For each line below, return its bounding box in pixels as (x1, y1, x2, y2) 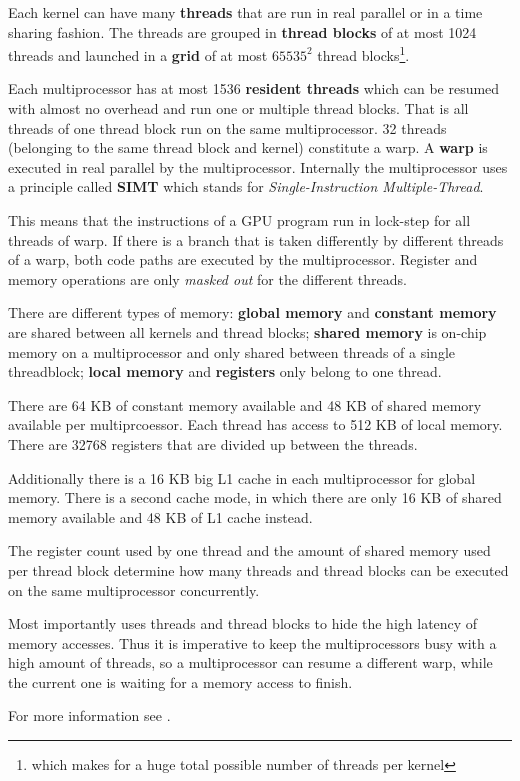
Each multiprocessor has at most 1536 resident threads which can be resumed (8, 78, 500, 99)
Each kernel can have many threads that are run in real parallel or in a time (8, 2, 483, 22)
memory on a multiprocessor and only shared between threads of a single (8, 341, 456, 362)
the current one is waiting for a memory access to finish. (8, 671, 353, 692)
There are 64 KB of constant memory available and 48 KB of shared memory (8, 394, 482, 415)
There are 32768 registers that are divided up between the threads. (8, 433, 418, 454)
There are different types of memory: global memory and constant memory (8, 302, 497, 323)
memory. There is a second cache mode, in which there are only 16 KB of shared (8, 487, 502, 508)
